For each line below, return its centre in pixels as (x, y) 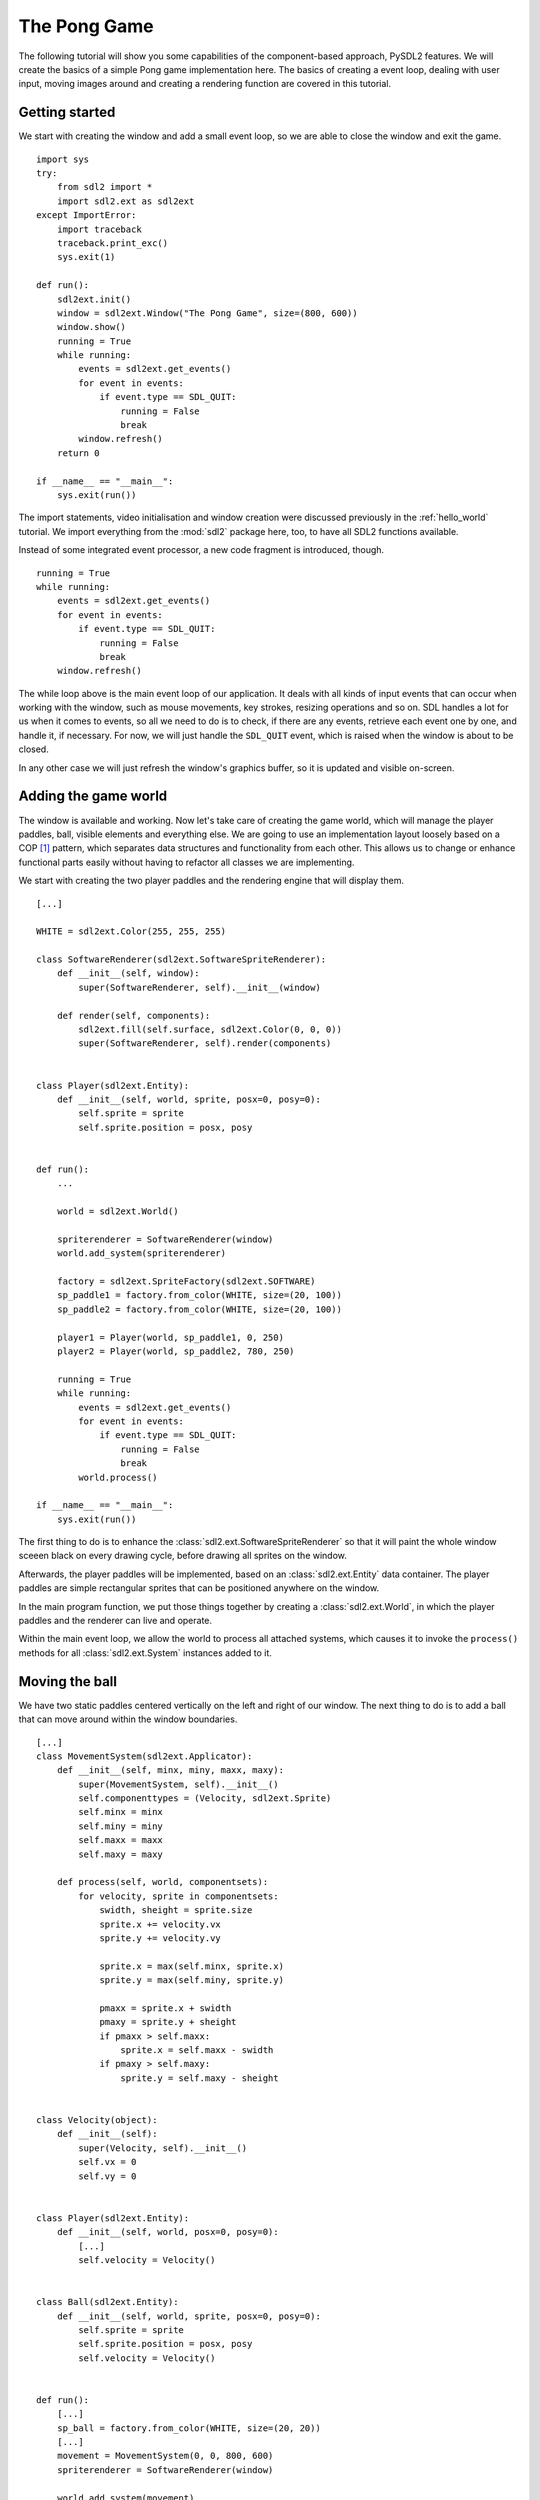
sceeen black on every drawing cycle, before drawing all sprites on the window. (182, 1556)
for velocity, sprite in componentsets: (178, 1896)
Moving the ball (67, 1681)
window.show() (91, 327)
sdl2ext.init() (94, 299)
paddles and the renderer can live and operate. (115, 1621)
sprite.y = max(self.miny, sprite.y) (192, 1980)
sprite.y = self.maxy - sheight (199, 2078)
